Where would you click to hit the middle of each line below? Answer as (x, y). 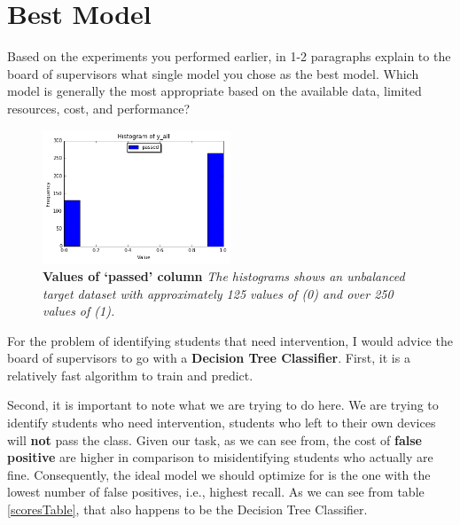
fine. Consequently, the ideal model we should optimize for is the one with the (219, 474)
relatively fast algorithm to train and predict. (130, 375)
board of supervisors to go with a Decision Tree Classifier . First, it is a (209, 358)
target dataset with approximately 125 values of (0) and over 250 (218, 293)
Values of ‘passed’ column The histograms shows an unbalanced (224, 275)
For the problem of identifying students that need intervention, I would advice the (230, 340)
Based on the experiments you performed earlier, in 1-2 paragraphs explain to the (229, 56)
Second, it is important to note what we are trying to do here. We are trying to (223, 405)
